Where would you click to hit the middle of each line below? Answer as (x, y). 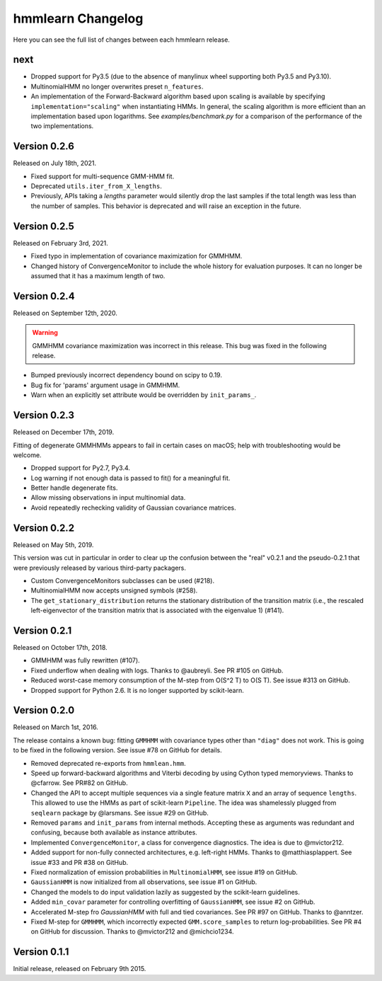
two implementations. (62, 126)
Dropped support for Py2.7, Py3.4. (81, 468)
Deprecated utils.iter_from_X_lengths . (96, 186)
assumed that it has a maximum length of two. (98, 275)
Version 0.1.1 (41, 952)
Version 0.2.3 (44, 415)
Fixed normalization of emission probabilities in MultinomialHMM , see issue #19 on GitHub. (164, 872)
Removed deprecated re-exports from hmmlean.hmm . (109, 763)
